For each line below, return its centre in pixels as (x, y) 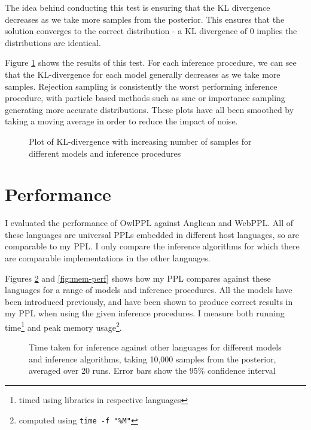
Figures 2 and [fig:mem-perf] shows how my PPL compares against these (138, 278)
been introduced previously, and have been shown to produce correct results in (149, 301)
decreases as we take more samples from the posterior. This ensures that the (145, 19)
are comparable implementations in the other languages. (108, 258)
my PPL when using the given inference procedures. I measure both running (145, 313)
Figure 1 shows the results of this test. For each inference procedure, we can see (151, 62)
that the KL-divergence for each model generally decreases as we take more (143, 74)
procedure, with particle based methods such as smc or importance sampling (145, 98)
